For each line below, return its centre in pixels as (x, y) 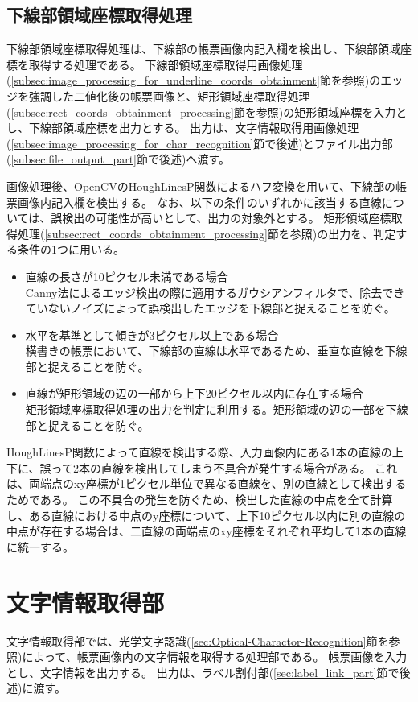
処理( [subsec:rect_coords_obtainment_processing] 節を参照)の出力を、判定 (207, 233)
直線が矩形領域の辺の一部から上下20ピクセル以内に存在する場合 (194, 393)
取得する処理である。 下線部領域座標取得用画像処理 (166, 64)
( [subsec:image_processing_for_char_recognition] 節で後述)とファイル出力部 (200, 143)
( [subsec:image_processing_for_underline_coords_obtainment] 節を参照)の (194, 80)
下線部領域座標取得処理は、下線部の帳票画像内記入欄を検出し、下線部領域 (203, 49)
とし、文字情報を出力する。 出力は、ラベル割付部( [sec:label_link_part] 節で (203, 672)
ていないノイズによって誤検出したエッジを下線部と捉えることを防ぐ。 (210, 308)
